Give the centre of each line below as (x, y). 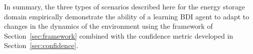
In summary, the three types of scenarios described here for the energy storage (124, 6)
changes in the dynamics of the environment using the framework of (108, 26)
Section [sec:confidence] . (41, 45)
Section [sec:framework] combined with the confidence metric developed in (119, 35)
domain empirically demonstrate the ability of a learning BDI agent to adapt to (127, 16)
